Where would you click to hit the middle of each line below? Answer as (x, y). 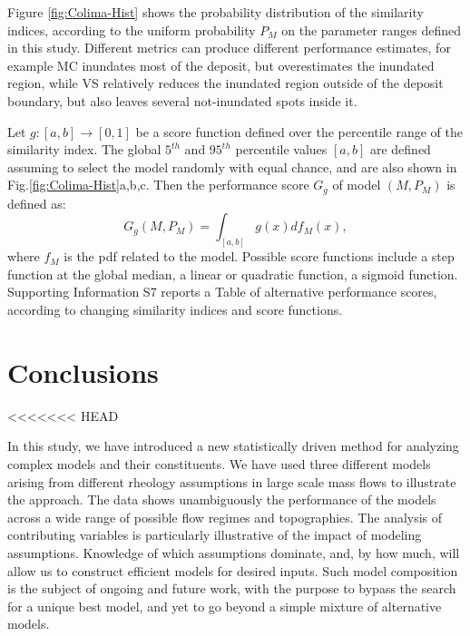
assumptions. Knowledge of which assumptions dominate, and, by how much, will (234, 552)
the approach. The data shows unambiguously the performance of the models (222, 499)
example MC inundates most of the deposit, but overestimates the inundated (221, 65)
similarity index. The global (84, 149)
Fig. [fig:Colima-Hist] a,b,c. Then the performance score (158, 185)
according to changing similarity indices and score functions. (175, 310)
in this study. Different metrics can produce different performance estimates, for (229, 48)
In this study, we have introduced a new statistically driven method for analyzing (233, 446)
